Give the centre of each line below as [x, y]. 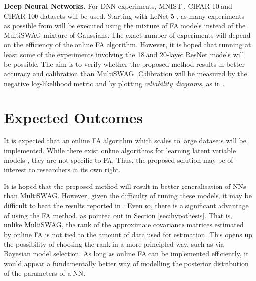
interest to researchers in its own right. [62, 170]
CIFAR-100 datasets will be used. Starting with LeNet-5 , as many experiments [124, 16]
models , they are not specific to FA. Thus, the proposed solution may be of [119, 160]
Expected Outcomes [73, 117]
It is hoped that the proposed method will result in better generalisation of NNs [125, 186]
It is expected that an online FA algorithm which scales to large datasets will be [125, 140]
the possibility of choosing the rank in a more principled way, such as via [114, 244]
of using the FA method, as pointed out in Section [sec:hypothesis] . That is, [118, 215]
